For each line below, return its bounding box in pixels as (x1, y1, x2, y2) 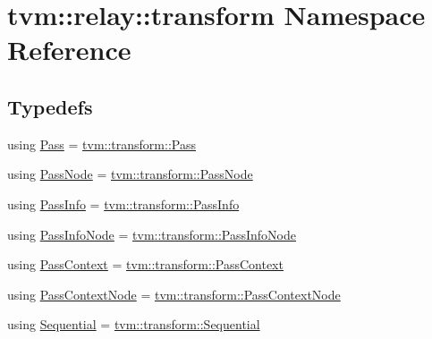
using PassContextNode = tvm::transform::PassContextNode (7, 284, 341, 303)
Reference (7, 31, 131, 68)
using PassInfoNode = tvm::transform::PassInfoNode (7, 225, 296, 243)
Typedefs (7, 92, 93, 120)
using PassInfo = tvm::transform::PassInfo (7, 194, 240, 213)
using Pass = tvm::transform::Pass (7, 134, 196, 153)
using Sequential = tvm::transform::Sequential (7, 315, 260, 334)
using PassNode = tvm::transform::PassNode (7, 165, 253, 183)
